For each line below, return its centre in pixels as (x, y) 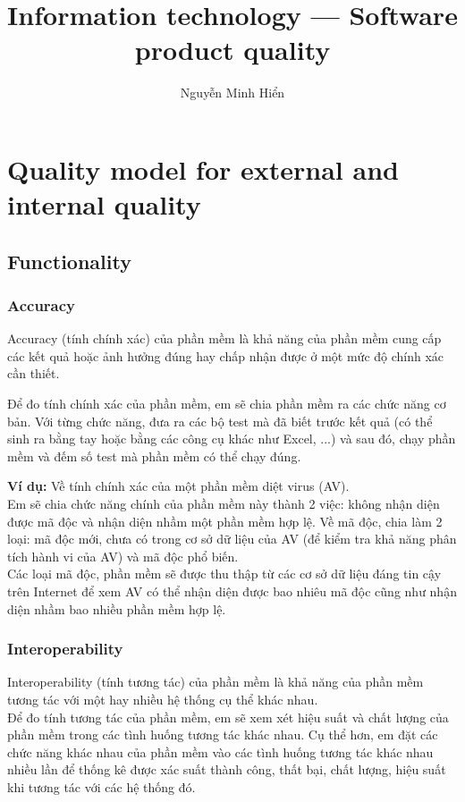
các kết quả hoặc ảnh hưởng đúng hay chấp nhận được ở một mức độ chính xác (226, 355)
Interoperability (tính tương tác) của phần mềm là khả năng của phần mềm (216, 682)
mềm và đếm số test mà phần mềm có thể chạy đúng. (154, 456)
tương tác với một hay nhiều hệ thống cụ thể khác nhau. (163, 699)
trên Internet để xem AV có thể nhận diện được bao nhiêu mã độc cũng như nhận (232, 591)
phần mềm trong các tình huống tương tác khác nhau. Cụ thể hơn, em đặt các (223, 734)
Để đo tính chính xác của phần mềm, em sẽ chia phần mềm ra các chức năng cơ (227, 404)
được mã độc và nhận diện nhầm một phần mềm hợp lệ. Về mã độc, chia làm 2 (225, 521)
